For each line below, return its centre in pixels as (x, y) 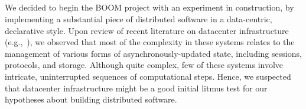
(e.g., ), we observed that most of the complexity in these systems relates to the (150, 42)
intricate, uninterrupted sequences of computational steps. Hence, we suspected (148, 76)
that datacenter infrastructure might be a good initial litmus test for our (136, 88)
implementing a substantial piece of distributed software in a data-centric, (139, 18)
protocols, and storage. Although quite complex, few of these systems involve (144, 65)
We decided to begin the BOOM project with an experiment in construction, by (149, 7)
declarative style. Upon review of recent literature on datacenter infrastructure (147, 30)
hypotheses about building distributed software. (91, 99)
